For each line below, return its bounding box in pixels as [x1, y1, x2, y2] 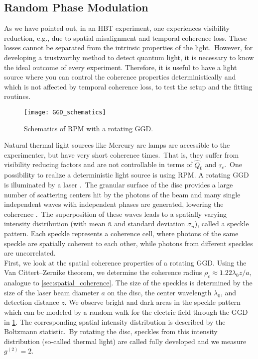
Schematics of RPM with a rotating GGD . [24, 123, 153, 133]
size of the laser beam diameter [4, 287, 99, 297]
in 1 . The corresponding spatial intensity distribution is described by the [4, 316, 226, 327]
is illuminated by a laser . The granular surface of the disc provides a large [4, 179, 233, 189]
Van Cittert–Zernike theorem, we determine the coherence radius [4, 267, 202, 277]
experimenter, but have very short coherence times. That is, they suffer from [4, 149, 239, 160]
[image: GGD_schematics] [24, 108, 106, 116]
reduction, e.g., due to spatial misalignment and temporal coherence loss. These [4, 32, 247, 43]
